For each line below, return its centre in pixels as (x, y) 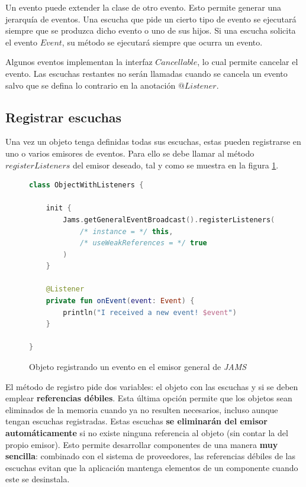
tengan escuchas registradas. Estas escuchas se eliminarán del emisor (136, 421)
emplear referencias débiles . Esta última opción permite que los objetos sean (149, 398)
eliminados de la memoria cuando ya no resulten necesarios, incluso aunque (142, 409)
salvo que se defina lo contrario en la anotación (91, 85)
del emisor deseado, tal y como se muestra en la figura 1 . (175, 165)
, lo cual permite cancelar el (248, 62)
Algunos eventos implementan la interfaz (79, 62)
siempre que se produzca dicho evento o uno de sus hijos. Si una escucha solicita (151, 30)
